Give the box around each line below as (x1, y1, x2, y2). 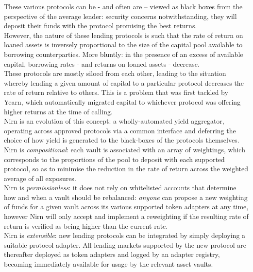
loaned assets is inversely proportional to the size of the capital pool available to (4, 39, 243, 50)
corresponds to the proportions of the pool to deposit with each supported (4, 154, 225, 164)
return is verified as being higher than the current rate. (4, 220, 168, 231)
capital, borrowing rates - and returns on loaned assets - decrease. (4, 58, 200, 69)
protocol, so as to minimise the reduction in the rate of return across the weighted (4, 163, 249, 174)
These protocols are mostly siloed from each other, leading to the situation (4, 68, 226, 78)
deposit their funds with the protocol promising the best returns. (4, 20, 197, 31)
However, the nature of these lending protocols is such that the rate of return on (4, 30, 243, 40)
